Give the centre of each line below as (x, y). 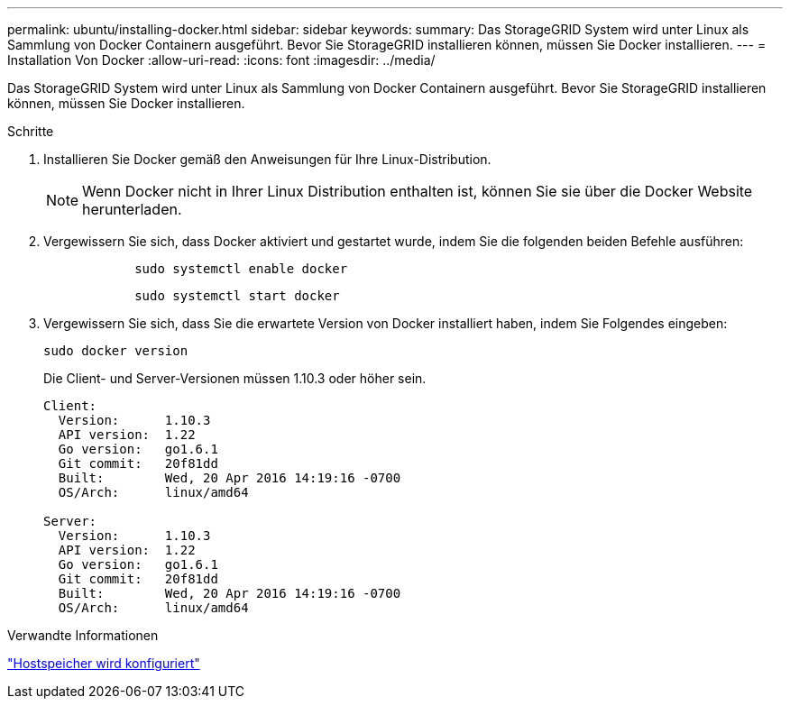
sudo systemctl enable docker (241, 269)
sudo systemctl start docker (237, 296)
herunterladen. (132, 209)
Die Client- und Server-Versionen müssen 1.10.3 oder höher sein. (235, 378)
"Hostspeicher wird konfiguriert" (104, 663)
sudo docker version (116, 351)
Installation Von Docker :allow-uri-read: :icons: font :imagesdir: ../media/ (221, 60)
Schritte (31, 131)
